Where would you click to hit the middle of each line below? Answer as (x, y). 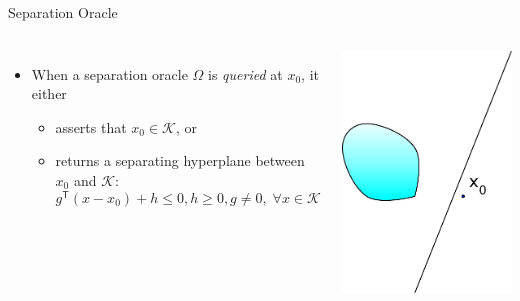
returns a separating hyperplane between (180, 160)
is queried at (245, 73)
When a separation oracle (109, 73)
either (49, 93)
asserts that (91, 126)
